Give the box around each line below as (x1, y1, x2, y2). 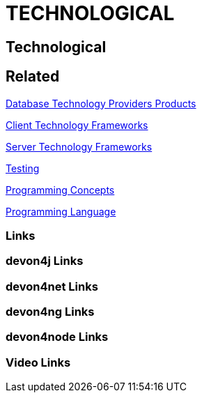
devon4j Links (6, 254, 84, 268)
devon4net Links (6, 279, 98, 293)
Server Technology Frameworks (6, 140, 153, 153)
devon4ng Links (6, 305, 95, 319)
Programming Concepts (6, 183, 115, 196)
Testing (6, 162, 40, 174)
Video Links (6, 355, 71, 369)
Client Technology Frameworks (6, 118, 148, 131)
